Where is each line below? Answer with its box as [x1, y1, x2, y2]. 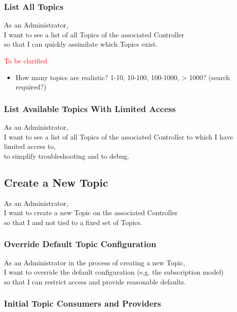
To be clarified [4, 56, 47, 65]
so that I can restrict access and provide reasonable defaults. [4, 276, 186, 286]
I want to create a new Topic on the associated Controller [4, 207, 178, 218]
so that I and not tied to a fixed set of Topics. [4, 217, 142, 227]
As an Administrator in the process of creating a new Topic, [4, 257, 185, 267]
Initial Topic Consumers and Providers [4, 297, 161, 310]
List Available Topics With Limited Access [4, 102, 176, 114]
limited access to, [4, 141, 56, 151]
